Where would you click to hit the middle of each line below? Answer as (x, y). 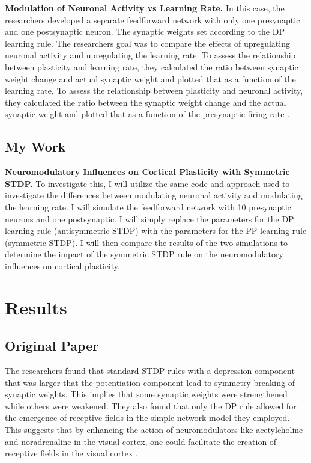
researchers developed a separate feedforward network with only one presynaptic (152, 20)
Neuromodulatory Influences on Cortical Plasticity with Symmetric (147, 172)
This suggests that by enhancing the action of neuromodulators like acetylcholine (154, 430)
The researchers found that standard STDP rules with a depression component (150, 371)
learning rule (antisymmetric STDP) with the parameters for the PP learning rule (156, 231)
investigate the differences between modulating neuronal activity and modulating (154, 195)
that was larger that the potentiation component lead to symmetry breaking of (150, 382)
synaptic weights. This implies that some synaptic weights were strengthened (146, 394)
